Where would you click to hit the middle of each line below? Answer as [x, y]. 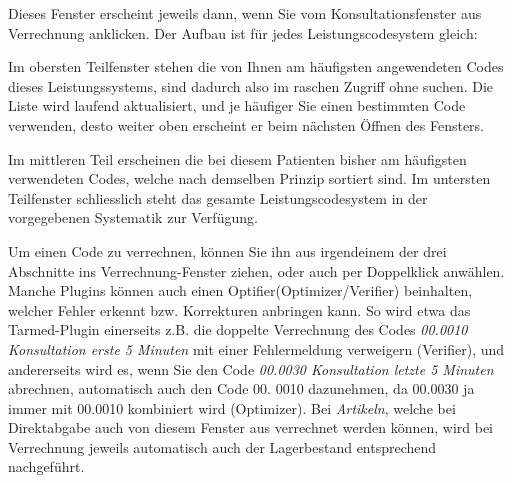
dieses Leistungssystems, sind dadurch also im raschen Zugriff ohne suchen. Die [251, 85]
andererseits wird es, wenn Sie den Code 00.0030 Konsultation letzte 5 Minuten [251, 368]
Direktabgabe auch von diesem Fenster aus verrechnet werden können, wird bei [251, 427]
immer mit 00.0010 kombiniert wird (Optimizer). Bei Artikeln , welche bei [232, 407]
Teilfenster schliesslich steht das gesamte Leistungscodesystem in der [218, 197]
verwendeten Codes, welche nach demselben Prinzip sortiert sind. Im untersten [249, 178]
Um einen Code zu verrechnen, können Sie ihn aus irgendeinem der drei [227, 250]
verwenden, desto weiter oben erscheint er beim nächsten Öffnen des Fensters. [246, 124]
